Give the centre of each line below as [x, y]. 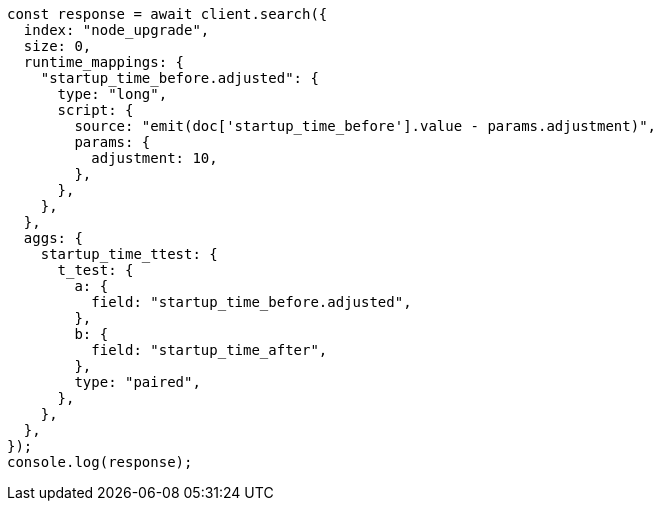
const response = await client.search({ [167, 14]
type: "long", [112, 94]
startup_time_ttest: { [129, 254]
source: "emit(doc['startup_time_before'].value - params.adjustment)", [365, 126]
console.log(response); [100, 462]
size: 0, [57, 46]
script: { [95, 110]
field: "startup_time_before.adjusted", [251, 302]
